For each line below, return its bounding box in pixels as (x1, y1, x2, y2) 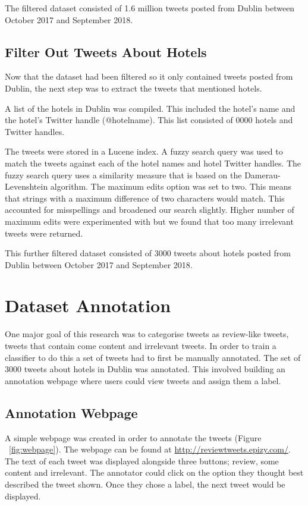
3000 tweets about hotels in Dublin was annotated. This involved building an (5, 363, 285, 375)
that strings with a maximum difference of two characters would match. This (5, 191, 285, 204)
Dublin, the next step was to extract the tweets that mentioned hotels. (5, 81, 262, 94)
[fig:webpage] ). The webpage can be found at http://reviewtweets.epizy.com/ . (9, 443, 291, 455)
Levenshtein (5, 180, 48, 193)
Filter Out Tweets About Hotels (5, 42, 207, 61)
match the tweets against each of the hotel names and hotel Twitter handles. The (5, 156, 301, 169)
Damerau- (244, 168, 281, 181)
